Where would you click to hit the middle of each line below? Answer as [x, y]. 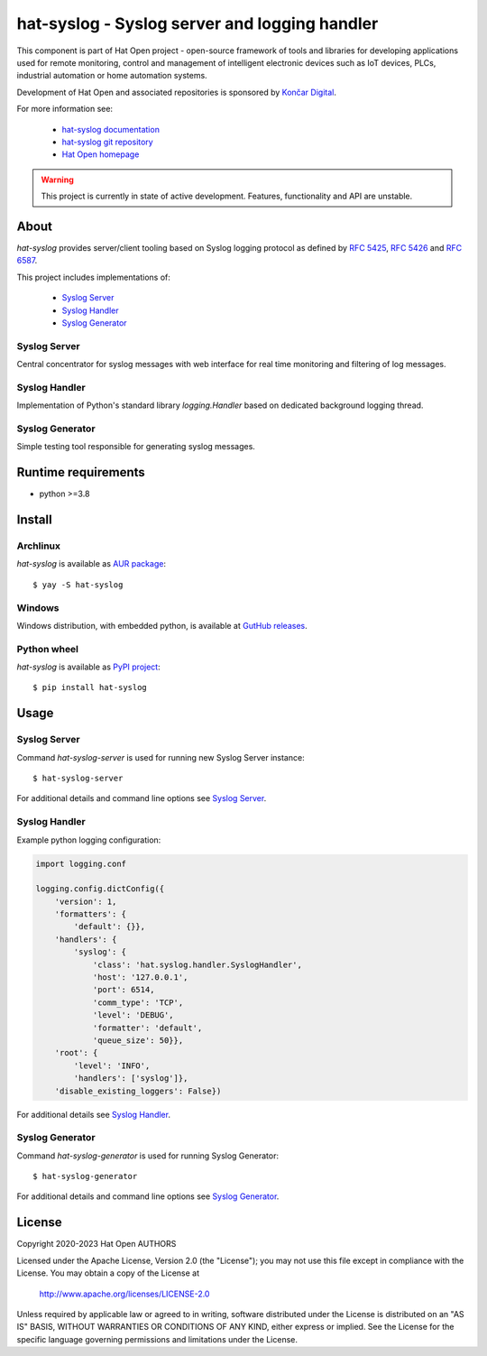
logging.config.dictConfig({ [100, 889]
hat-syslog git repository [107, 142]
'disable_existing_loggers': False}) [138, 1091]
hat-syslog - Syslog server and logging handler [198, 23]
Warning [57, 180]
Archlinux [39, 546]
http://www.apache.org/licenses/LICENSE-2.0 [124, 1294]
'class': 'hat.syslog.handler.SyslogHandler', [197, 964]
